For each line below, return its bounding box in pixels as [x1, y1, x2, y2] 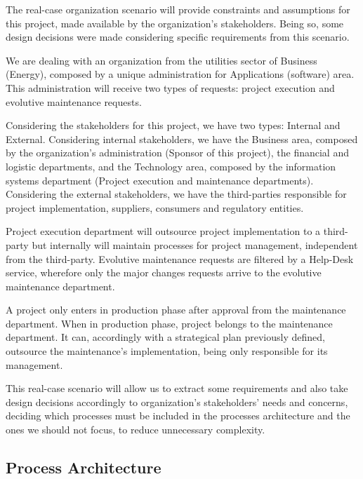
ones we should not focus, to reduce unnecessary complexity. [6, 422, 265, 437]
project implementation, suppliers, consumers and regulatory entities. [6, 200, 304, 215]
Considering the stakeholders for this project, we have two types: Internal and [6, 118, 341, 133]
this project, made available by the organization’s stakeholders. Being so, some [6, 15, 344, 30]
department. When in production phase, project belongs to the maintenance [6, 316, 333, 330]
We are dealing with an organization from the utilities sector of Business [6, 53, 317, 67]
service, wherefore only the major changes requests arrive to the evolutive [6, 265, 322, 280]
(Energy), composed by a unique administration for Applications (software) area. [6, 67, 355, 81]
